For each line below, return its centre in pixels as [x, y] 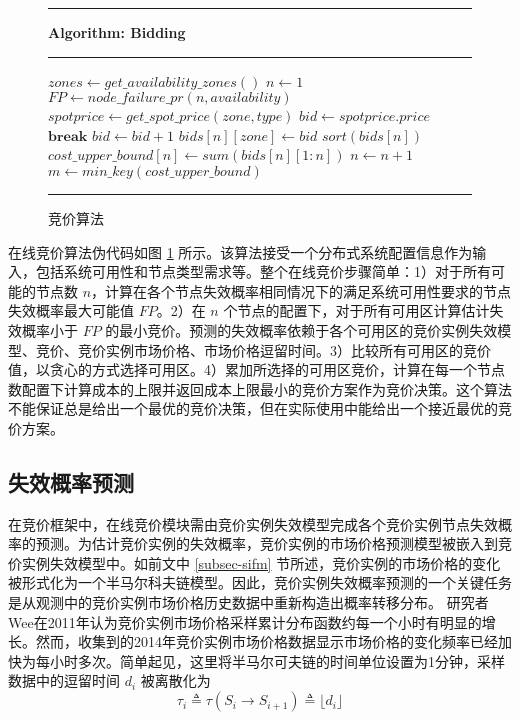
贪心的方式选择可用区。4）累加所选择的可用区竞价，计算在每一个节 [270, 369]
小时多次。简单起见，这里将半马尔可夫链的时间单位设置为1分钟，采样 [277, 660]
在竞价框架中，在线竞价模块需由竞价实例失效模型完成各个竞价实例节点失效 [253, 523]
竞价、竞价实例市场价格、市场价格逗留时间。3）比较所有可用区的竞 [256, 349]
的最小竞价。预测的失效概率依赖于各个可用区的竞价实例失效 [301, 329]
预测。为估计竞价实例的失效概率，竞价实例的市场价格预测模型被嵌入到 [266, 543]
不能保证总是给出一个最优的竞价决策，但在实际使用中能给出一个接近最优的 [253, 408]
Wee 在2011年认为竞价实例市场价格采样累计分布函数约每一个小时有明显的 [245, 621]
